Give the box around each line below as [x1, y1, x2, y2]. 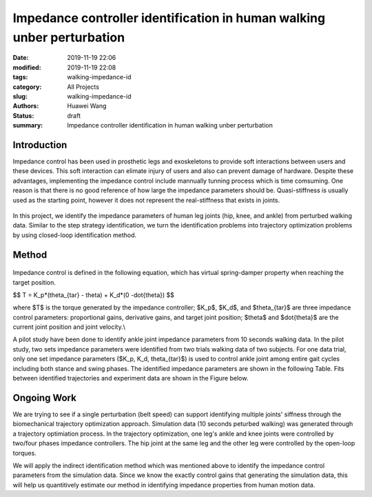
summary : [12, 121, 43, 130]
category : [12, 83, 42, 91]
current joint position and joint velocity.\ [12, 323, 125, 331]
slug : [12, 92, 28, 100]
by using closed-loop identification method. [12, 231, 137, 239]
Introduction [12, 139, 68, 151]
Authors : [12, 102, 39, 110]
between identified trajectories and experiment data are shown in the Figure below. [12, 374, 249, 383]
